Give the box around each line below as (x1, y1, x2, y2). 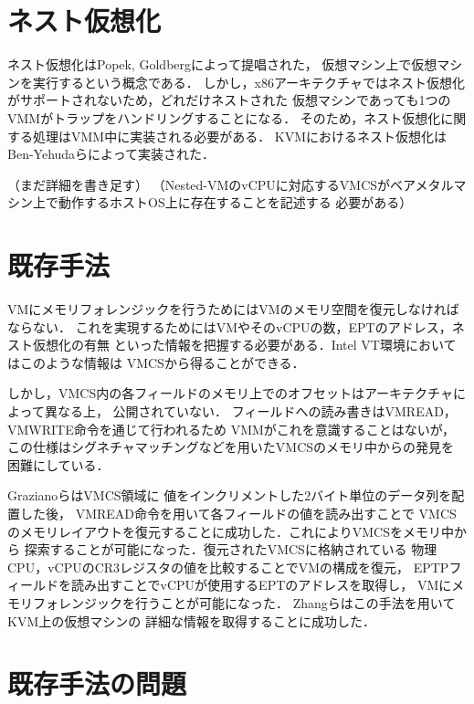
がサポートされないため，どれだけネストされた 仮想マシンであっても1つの (7, 90, 451, 110)
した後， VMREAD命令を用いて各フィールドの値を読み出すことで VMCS (19, 503, 457, 522)
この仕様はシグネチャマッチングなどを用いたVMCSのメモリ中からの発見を (7, 437, 455, 457)
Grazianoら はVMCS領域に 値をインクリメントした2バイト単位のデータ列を (7, 486, 452, 505)
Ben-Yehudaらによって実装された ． (7, 144, 215, 163)
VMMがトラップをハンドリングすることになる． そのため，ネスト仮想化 (7, 108, 441, 127)
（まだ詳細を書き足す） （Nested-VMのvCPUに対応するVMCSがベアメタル (7, 174, 454, 194)
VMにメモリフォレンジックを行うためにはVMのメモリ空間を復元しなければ (7, 299, 459, 318)
